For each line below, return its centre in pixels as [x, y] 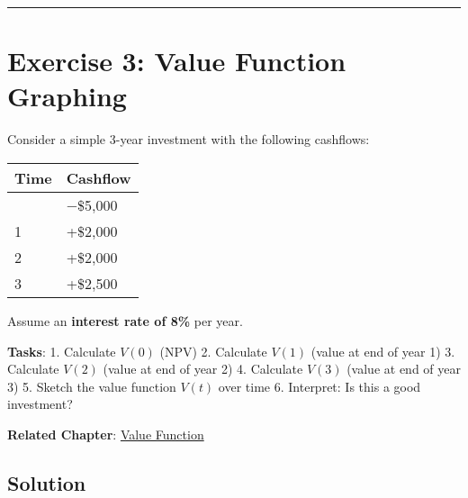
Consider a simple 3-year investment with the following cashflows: [189, 139]
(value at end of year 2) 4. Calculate [203, 369]
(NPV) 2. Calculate [213, 351]
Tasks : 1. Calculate [62, 351]
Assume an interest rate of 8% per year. [125, 320]
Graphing [67, 96]
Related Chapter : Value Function [106, 434]
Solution [47, 482]
